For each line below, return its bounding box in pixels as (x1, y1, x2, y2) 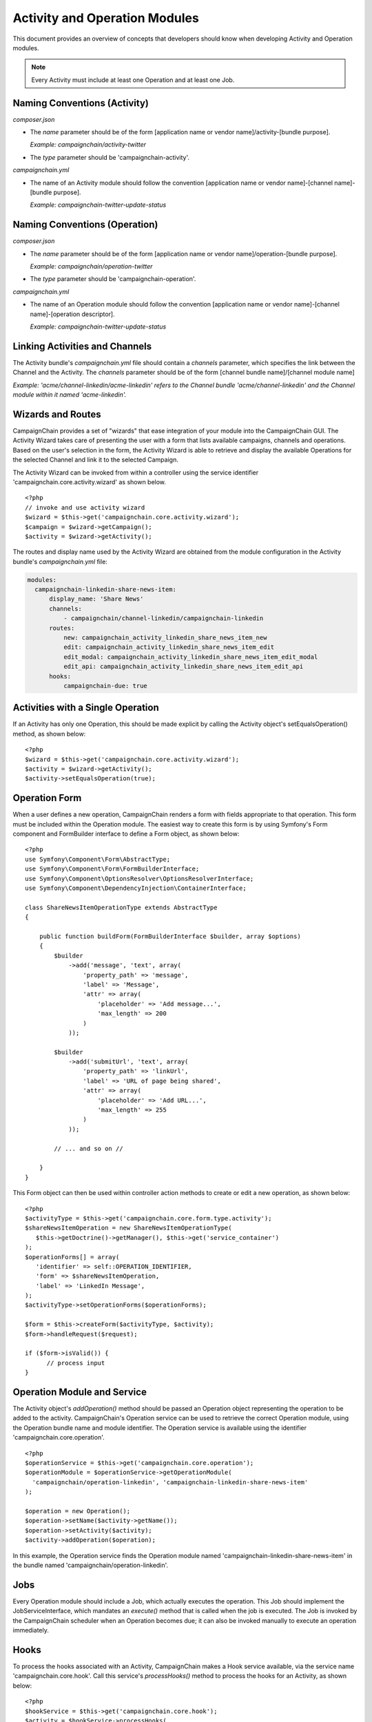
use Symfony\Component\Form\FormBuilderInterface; (25, 865, 200, 873)
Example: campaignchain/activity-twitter (30, 141, 147, 149)
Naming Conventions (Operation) (12, 219, 158, 231)
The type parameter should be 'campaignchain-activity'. (30, 153, 189, 161)
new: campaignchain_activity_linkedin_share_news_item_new (63, 634, 267, 641)
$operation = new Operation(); (25, 1507, 131, 1515)
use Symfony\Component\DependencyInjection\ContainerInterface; (25, 884, 247, 892)
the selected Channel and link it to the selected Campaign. (12, 455, 178, 464)
